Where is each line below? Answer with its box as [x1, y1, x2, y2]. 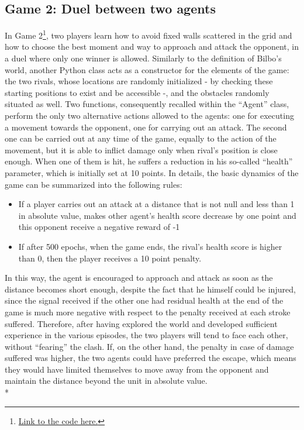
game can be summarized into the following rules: [5, 178, 182, 190]
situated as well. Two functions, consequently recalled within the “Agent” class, [5, 98, 289, 110]
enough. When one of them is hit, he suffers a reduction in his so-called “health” [5, 155, 293, 167]
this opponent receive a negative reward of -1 [18, 221, 180, 233]
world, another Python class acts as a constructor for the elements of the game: [5, 63, 289, 75]
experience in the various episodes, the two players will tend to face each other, [5, 329, 288, 341]
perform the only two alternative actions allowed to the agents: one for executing [5, 109, 294, 122]
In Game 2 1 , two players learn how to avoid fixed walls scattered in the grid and [5, 27, 292, 41]
